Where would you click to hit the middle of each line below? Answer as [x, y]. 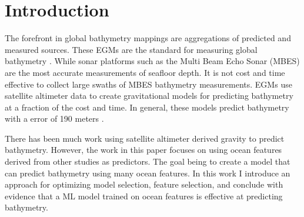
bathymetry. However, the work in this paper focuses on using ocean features [143, 150]
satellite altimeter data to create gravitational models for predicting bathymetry [149, 96]
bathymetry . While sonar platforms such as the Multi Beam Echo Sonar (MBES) [152, 61]
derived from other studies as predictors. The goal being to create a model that [148, 161]
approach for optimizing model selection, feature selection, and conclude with [144, 184]
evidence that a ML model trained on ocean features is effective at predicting [144, 196]
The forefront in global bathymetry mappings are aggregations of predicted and [148, 38]
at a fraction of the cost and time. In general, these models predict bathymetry [147, 107]
